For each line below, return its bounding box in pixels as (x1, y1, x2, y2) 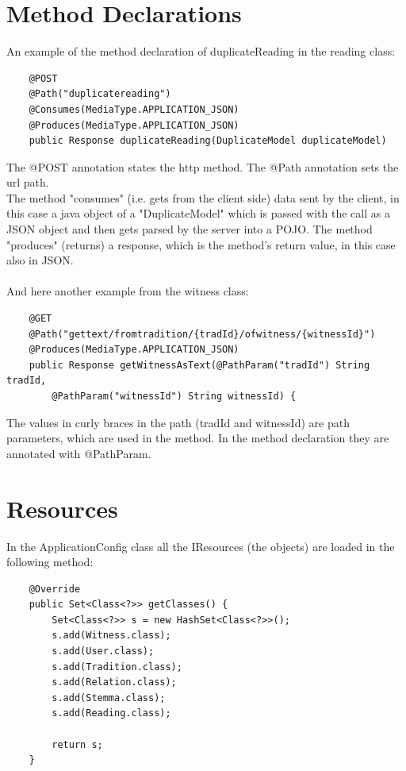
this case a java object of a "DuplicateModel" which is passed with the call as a (6, 205, 390, 222)
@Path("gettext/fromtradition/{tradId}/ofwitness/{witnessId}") (29, 328, 376, 340)
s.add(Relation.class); (52, 677, 177, 688)
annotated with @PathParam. (6, 445, 151, 461)
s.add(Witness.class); (52, 630, 171, 642)
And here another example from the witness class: (6, 283, 249, 299)
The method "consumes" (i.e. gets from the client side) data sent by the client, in (6, 189, 400, 206)
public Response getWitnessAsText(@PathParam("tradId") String (29, 359, 370, 371)
